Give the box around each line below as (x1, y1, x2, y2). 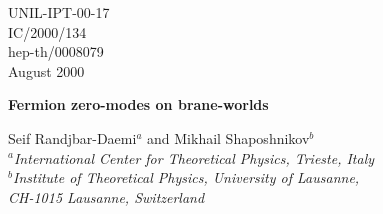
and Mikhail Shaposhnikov (147, 127, 310, 148)
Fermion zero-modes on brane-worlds (8, 94, 269, 115)
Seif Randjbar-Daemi (8, 127, 137, 148)
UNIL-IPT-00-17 (8, 2, 110, 22)
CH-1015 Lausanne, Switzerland (8, 186, 205, 207)
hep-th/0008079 (8, 41, 104, 62)
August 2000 (8, 60, 85, 81)
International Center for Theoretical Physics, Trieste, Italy (13, 147, 375, 168)
